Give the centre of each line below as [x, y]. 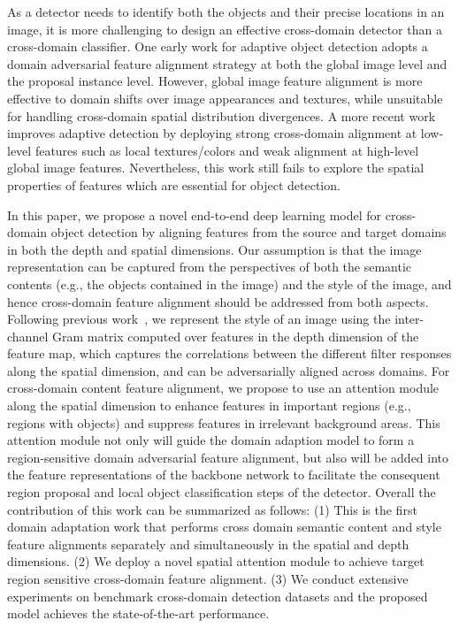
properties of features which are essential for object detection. [174, 184]
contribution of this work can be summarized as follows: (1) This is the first [212, 509]
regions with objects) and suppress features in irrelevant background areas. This [224, 422]
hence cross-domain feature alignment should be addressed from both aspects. [218, 301]
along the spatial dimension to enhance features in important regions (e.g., [209, 406]
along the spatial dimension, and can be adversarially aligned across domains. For [229, 370]
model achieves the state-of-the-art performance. [138, 613]
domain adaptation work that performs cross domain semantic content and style [224, 527]
